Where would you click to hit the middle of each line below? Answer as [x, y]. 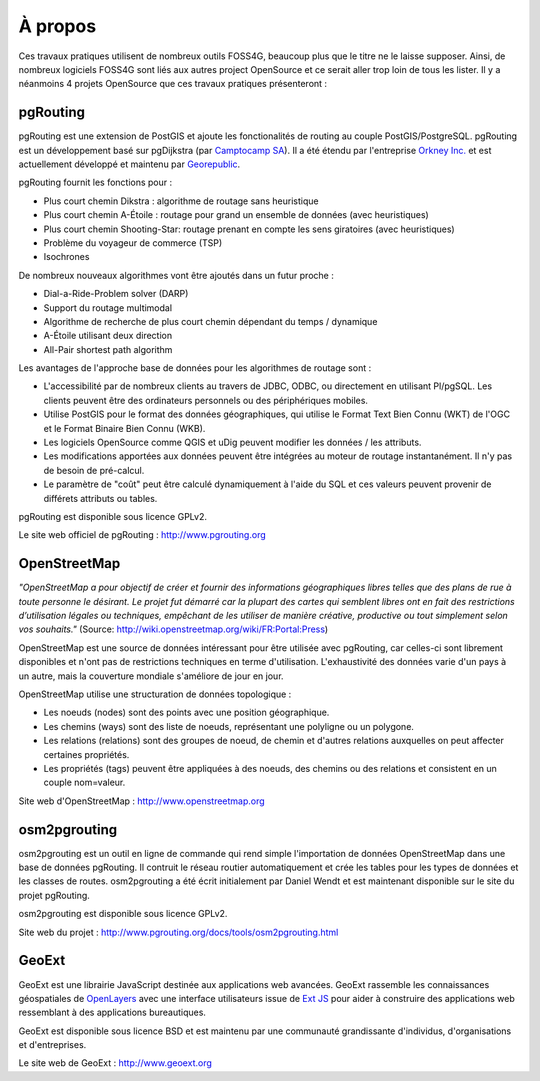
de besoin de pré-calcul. [94, 470]
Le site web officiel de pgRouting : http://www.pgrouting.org [142, 535]
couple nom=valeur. [84, 782]
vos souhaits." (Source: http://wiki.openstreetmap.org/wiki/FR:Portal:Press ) [173, 629]
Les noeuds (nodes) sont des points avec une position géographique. [186, 712]
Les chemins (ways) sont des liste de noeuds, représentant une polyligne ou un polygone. [229, 726]
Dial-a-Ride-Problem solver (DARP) [116, 294]
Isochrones [66, 257]
